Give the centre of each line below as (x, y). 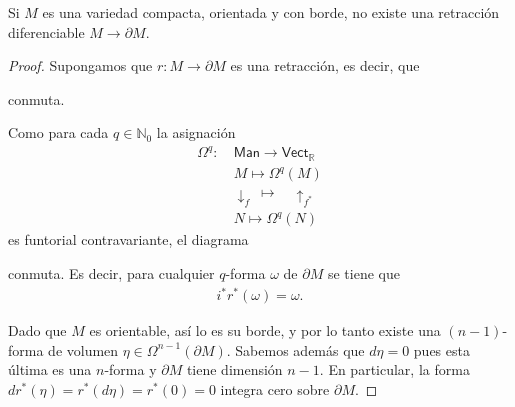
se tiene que (363, 272)
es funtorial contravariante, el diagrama (128, 239)
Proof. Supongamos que (80, 65)
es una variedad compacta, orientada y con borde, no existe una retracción (271, 12)
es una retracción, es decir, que (325, 65)
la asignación (196, 132)
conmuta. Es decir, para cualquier (111, 272)
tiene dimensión (234, 369)
